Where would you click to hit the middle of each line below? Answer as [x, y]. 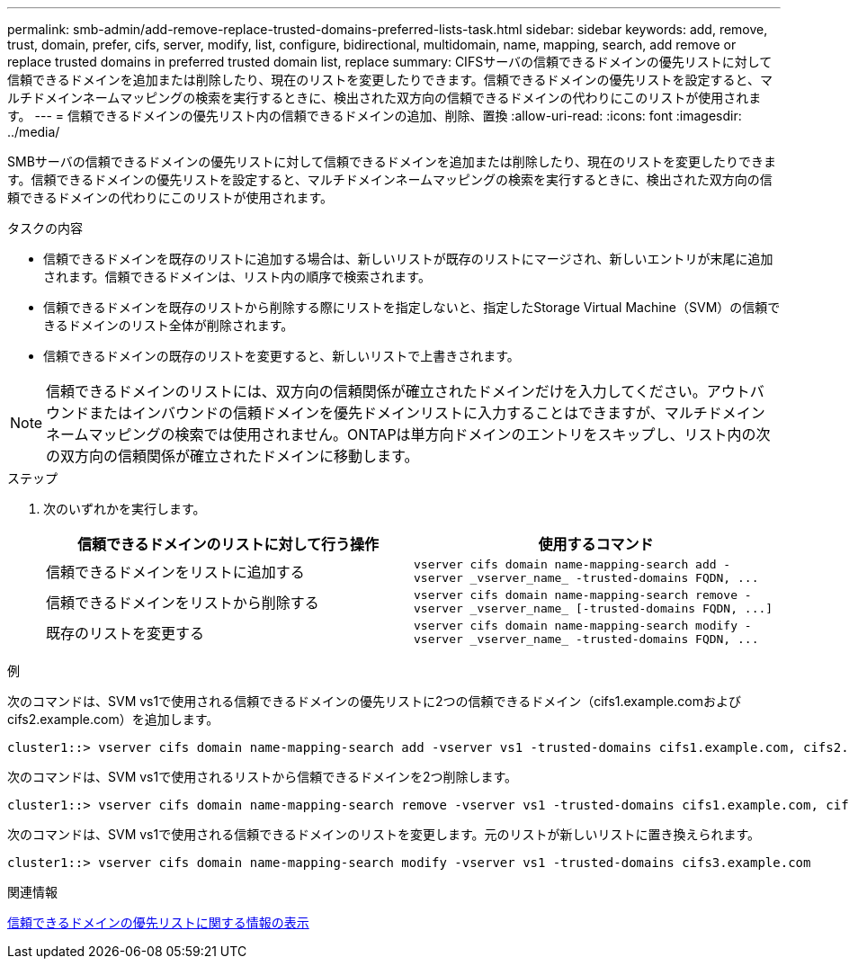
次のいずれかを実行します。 [125, 509]
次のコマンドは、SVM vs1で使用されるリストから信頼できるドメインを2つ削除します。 [263, 777]
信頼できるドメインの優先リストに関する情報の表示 [158, 922]
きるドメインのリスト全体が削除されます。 [169, 325]
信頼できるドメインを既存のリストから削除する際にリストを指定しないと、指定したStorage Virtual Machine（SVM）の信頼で [412, 307]
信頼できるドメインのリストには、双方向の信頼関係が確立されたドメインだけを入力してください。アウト [398, 391]
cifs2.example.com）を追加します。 [113, 719]
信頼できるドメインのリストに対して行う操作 [228, 544]
